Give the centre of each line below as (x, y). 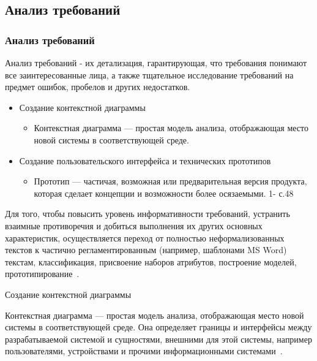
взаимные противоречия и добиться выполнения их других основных (134, 225)
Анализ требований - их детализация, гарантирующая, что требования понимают (156, 63)
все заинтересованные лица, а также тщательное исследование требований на (149, 74)
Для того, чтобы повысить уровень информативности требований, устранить (147, 214)
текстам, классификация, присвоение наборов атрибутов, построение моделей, (151, 261)
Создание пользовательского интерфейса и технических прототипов (145, 160)
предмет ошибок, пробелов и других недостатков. (98, 87)
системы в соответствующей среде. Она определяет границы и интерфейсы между (158, 327)
